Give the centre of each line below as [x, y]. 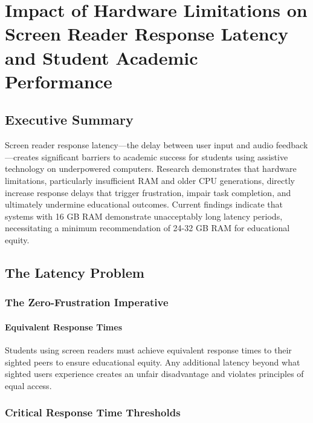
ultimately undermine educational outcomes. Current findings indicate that [144, 204]
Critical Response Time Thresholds [93, 412]
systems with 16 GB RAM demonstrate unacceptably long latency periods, [144, 216]
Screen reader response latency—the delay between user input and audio [139, 145]
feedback [292, 145]
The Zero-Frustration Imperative [87, 302]
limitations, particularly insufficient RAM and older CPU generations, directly [150, 180]
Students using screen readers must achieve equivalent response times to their [148, 349]
